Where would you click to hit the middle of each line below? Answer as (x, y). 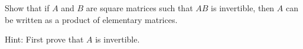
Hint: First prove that (44, 39)
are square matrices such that (139, 8)
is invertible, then (243, 8)
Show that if (27, 8)
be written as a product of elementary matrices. (91, 19)
